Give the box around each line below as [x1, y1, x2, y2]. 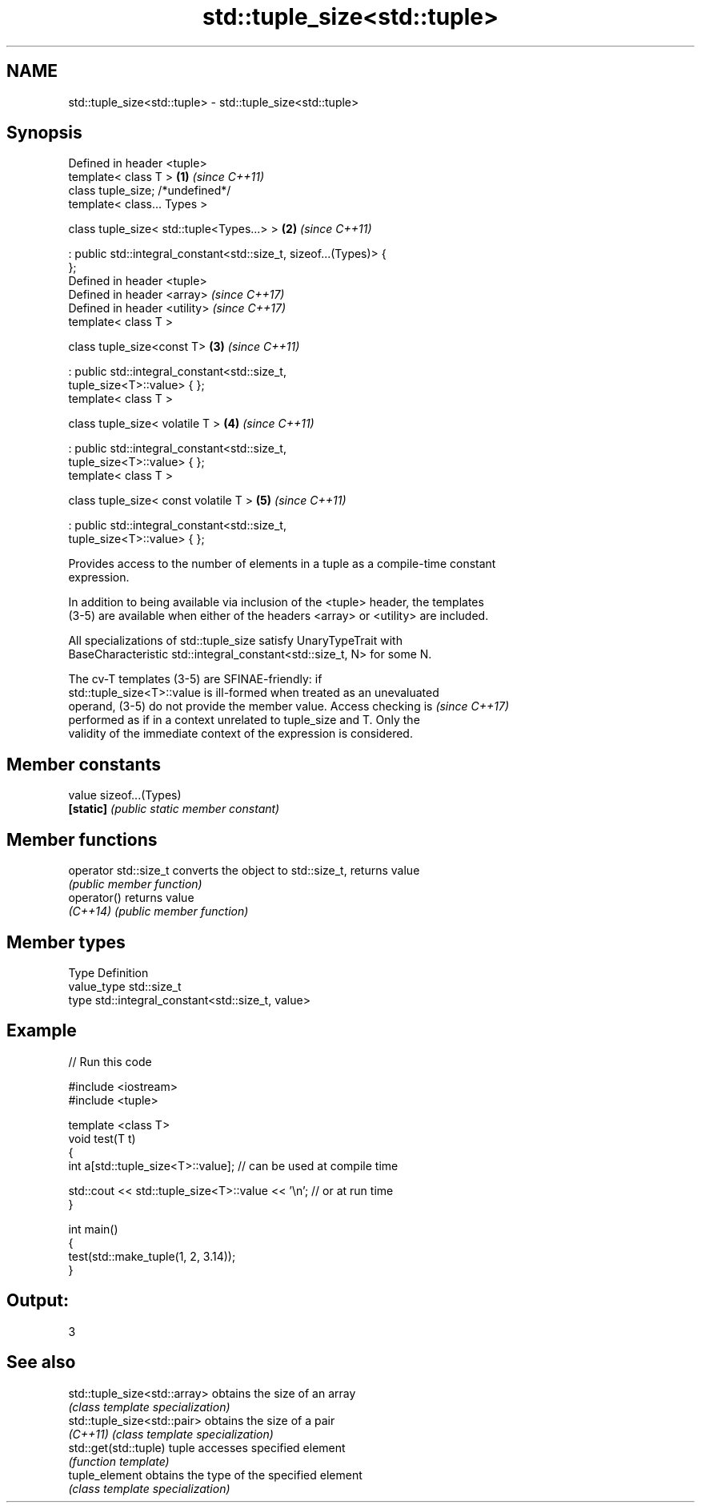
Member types [6, 932, 126, 952]
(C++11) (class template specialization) [68, 1427, 274, 1441]
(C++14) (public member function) [68, 904, 249, 919]
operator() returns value [68, 891, 194, 905]
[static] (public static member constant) [68, 802, 280, 816]
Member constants [6, 754, 161, 775]
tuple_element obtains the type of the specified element [68, 1467, 363, 1482]
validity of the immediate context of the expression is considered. [68, 726, 413, 741]
